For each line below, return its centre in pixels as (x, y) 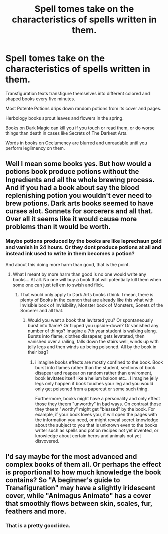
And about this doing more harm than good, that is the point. (68, 264)
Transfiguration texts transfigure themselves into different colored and (78, 93)
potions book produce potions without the (72, 172)
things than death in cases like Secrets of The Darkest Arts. (66, 133)
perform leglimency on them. (35, 148)
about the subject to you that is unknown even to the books (96, 425)
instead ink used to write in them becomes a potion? (70, 254)
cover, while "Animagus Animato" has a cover (78, 496)
